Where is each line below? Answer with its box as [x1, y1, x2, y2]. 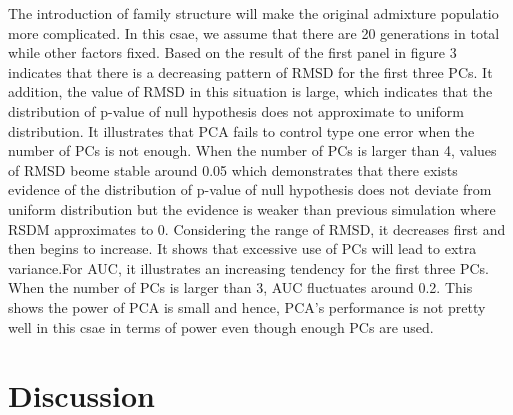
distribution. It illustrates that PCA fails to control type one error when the [8, 120, 475, 141]
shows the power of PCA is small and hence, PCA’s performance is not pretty [8, 296, 486, 317]
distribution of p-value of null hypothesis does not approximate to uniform [8, 100, 464, 121]
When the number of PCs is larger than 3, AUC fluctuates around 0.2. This [8, 277, 473, 298]
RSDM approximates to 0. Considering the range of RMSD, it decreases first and [8, 218, 506, 239]
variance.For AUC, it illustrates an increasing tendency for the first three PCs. [8, 257, 489, 278]
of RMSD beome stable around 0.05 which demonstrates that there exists [8, 159, 458, 180]
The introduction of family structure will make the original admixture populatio [8, 3, 499, 23]
